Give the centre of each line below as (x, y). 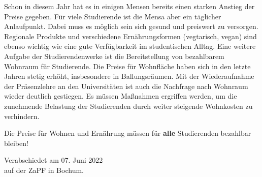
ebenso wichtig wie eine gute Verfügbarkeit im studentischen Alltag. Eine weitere (130, 46)
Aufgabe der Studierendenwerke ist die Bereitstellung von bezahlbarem (114, 56)
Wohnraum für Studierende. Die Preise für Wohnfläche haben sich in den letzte (127, 66)
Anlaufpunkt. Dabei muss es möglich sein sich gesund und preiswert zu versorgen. (131, 26)
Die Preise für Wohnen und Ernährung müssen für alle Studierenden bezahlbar (128, 133)
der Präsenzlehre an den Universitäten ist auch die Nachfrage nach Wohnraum (126, 86)
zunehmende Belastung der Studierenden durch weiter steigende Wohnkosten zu (128, 106)
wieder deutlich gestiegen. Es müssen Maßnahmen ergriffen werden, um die (121, 96)
